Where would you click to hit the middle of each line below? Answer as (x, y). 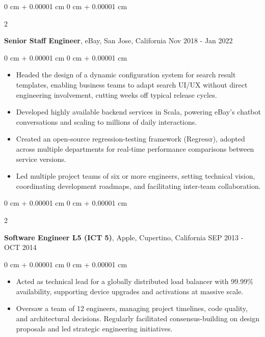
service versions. (41, 159)
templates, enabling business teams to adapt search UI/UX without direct (132, 84)
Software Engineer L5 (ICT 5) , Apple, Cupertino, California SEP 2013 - (124, 237)
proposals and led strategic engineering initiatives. (94, 328)
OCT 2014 (20, 247)
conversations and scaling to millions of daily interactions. (107, 121)
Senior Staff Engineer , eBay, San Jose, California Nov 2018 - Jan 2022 (118, 40)
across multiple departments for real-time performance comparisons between (135, 148)
